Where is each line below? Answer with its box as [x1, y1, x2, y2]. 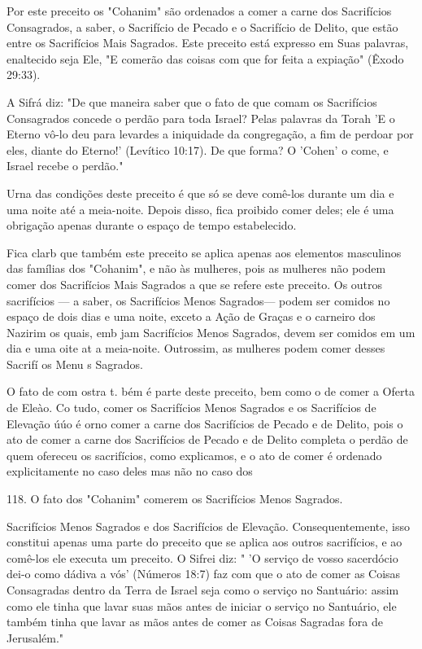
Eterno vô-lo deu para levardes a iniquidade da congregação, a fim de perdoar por [7, 125, 414, 143]
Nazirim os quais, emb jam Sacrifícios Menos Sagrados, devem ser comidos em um [7, 323, 415, 340]
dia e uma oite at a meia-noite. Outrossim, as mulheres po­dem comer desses [7, 340, 385, 357]
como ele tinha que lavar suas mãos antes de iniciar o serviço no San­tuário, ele [7, 597, 397, 614]
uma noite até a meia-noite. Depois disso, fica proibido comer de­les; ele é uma [7, 200, 394, 217]
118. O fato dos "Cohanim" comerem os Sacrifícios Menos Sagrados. [7, 490, 343, 507]
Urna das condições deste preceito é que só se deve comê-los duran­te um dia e [7, 184, 394, 201]
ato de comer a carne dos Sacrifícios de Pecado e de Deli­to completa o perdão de [7, 431, 408, 448]
